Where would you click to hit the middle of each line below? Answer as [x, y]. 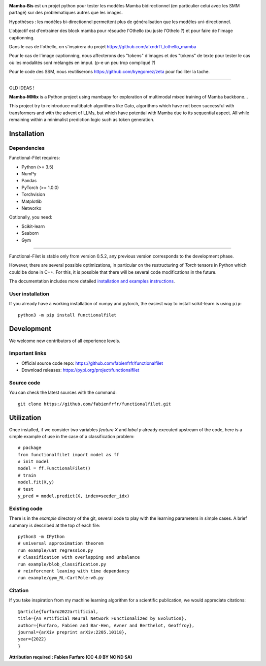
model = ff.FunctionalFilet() [54, 468]
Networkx [31, 208]
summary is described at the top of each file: [55, 525]
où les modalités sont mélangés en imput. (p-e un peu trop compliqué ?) [82, 63]
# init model [33, 462]
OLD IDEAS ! [22, 88]
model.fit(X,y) [36, 482]
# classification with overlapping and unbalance [79, 557]
